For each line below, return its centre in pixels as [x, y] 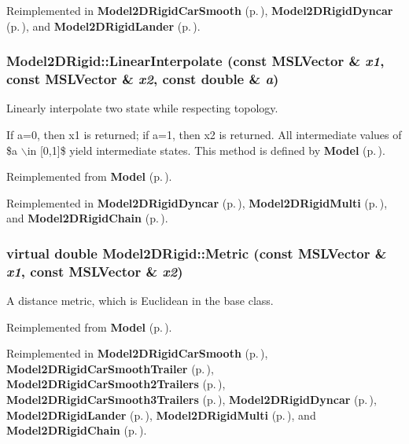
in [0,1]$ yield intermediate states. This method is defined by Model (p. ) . [206, 150]
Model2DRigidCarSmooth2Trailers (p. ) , [116, 384]
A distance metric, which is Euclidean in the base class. [140, 301]
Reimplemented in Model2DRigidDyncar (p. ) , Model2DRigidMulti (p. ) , [197, 202]
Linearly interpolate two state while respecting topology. [142, 108]
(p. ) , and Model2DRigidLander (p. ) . [103, 26]
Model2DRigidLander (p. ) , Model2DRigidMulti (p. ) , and [161, 415]
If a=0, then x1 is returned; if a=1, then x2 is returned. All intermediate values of [204, 134]
